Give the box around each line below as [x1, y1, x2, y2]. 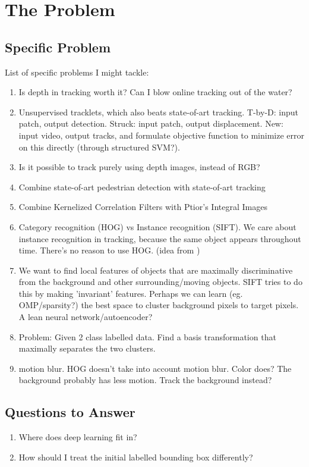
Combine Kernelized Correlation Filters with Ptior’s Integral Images [18, 200, 267, 213]
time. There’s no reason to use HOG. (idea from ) [18, 244, 200, 256]
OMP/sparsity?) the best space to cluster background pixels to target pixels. [18, 299, 299, 311]
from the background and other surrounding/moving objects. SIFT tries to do [18, 275, 302, 288]
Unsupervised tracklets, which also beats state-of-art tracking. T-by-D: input [18, 105, 298, 118]
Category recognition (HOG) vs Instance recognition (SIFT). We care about [18, 220, 297, 233]
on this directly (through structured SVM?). [18, 140, 180, 153]
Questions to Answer [5, 403, 135, 421]
